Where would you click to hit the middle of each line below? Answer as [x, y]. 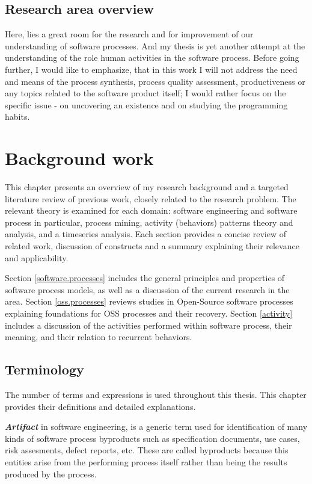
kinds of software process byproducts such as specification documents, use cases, [152, 438]
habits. [17, 116]
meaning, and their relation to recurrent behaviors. [99, 337]
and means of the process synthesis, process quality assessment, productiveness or [155, 81]
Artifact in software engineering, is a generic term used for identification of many [156, 427]
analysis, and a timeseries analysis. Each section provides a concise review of [146, 234]
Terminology [44, 369]
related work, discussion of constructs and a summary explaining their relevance [152, 246]
